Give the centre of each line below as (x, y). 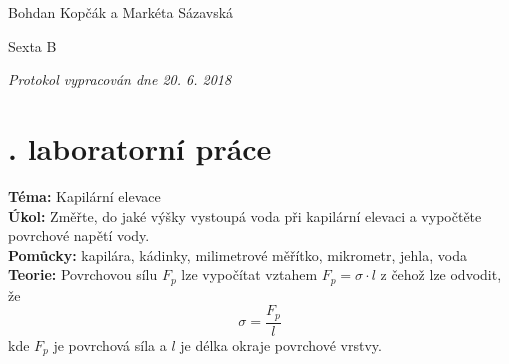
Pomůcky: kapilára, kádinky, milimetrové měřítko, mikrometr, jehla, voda (237, 254)
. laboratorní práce (140, 147)
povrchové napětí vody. (79, 235)
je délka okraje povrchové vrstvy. (281, 344)
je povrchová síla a (110, 344)
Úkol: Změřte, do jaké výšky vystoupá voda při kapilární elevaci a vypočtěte (245, 215)
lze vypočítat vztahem (249, 274)
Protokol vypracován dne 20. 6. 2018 (120, 79)
